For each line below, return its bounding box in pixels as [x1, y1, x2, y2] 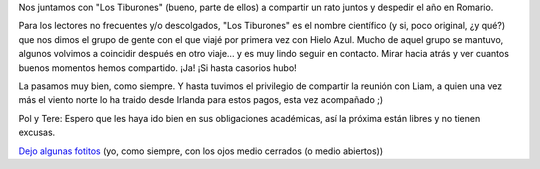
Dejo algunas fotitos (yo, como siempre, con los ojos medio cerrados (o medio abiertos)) [18, 145, 384, 157]
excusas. [18, 126, 56, 139]
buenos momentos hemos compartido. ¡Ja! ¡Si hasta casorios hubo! [18, 61, 297, 74]
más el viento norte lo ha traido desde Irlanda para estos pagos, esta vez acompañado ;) [18, 94, 384, 106]
